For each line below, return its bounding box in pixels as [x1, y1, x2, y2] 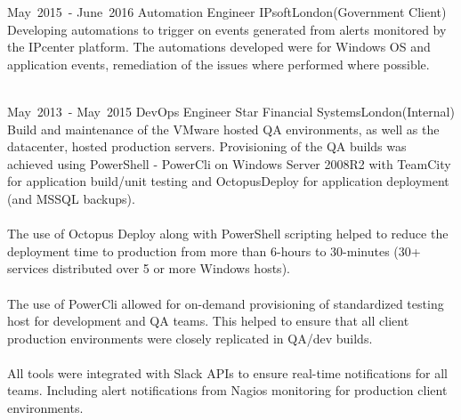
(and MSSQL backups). [7, 189, 135, 207]
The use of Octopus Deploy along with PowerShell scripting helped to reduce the [7, 224, 449, 243]
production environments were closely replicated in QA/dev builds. [7, 328, 373, 347]
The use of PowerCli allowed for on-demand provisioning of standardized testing [7, 294, 444, 312]
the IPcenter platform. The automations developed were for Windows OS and [7, 37, 431, 56]
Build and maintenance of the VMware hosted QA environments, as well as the [7, 119, 440, 138]
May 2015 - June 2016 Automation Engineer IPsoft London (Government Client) [7, 3, 447, 20]
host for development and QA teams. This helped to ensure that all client [7, 311, 409, 330]
